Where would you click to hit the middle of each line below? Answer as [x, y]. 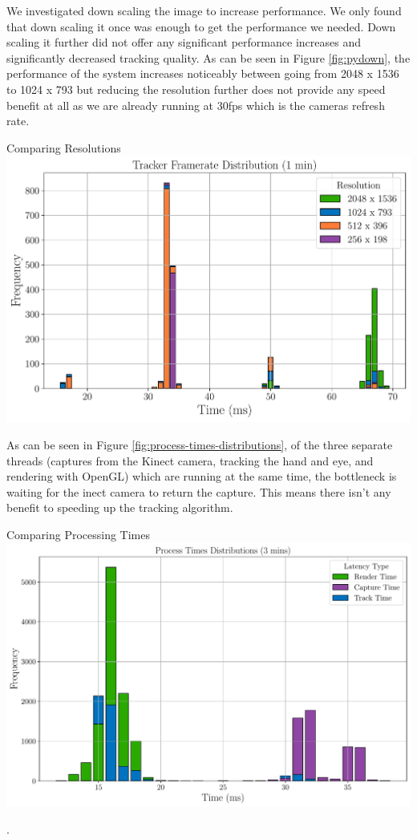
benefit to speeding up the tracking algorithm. [120, 507]
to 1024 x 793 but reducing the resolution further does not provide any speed [196, 89]
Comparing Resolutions [64, 147]
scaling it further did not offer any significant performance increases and [184, 42]
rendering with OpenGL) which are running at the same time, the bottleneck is [202, 476]
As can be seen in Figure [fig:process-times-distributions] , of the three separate [200, 444]
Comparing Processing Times [78, 534]
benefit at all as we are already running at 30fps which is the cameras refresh [196, 105]
